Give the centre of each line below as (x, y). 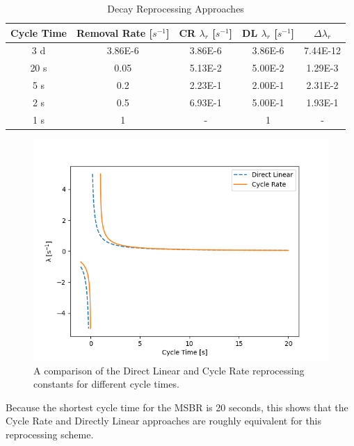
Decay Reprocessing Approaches (176, 8)
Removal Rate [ (114, 32)
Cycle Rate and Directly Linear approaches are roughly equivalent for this (164, 421)
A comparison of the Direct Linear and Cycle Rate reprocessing (169, 370)
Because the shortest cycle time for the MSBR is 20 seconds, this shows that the (177, 407)
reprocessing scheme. (50, 434)
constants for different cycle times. (106, 384)
